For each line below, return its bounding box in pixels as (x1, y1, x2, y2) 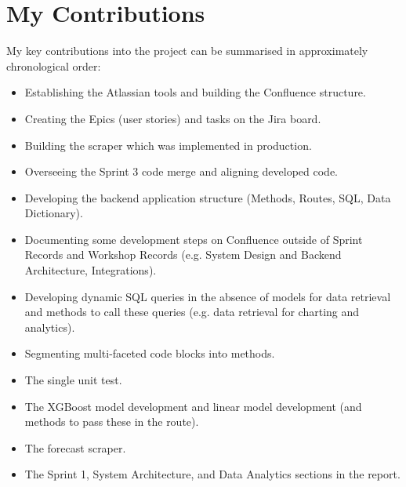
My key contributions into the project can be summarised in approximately (6, 42, 368, 59)
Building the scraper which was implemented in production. (24, 136, 312, 153)
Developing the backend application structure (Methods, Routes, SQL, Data (24, 189, 391, 205)
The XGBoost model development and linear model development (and (24, 398, 362, 414)
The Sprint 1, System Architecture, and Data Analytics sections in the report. (24, 466, 401, 482)
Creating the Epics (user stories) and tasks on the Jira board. (24, 110, 321, 126)
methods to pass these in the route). (24, 413, 199, 430)
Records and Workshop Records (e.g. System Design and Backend (24, 246, 342, 263)
